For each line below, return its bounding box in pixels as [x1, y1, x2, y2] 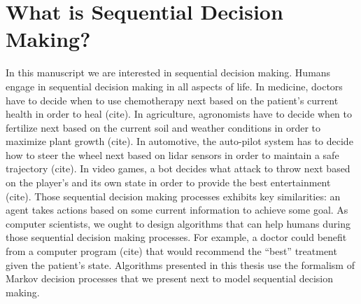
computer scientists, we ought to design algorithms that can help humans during [6, 216, 351, 230]
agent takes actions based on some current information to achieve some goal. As [6, 202, 348, 217]
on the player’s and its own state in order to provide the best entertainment [6, 175, 331, 190]
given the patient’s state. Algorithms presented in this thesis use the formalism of [6, 257, 355, 272]
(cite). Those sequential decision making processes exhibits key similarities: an [6, 188, 341, 203]
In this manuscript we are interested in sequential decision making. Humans [6, 65, 331, 80]
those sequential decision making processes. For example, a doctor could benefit [6, 230, 347, 244]
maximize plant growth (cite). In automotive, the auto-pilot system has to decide [6, 134, 353, 148]
